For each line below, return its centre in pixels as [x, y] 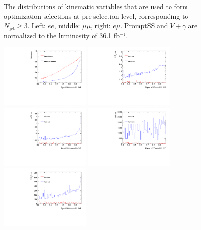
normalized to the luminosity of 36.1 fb [62, 35]
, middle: [67, 25]
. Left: [37, 25]
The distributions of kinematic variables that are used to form [96, 6]
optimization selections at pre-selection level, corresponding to [96, 16]
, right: [100, 25]
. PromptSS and [144, 25]
